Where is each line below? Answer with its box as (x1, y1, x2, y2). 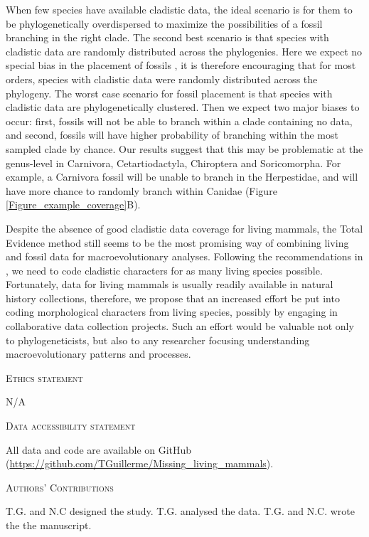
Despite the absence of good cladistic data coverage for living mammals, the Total (6, 220, 363, 235)
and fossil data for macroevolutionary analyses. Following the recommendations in (6, 249, 363, 264)
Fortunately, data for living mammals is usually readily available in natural (6, 277, 333, 292)
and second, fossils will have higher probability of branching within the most (6, 127, 338, 142)
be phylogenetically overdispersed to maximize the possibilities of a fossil (6, 16, 323, 31)
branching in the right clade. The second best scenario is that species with (6, 30, 329, 45)
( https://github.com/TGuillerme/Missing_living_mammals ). (6, 456, 274, 471)
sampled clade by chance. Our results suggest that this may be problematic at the (6, 141, 363, 156)
